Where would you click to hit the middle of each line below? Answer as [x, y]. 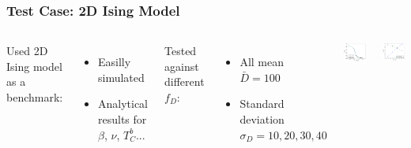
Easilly [115, 62]
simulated [121, 77]
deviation [262, 119]
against [182, 66]
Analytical [123, 104]
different [185, 81]
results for [123, 119]
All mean [262, 62]
